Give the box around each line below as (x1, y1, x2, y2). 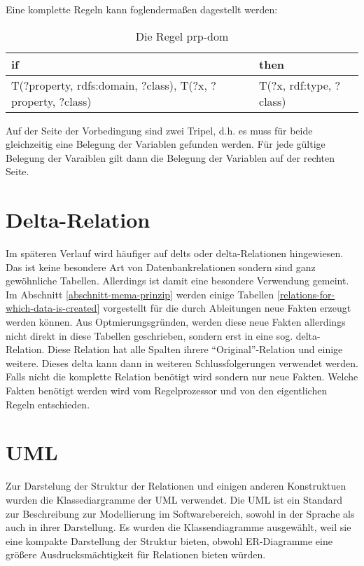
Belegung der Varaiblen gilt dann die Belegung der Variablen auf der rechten (6, 150, 335, 165)
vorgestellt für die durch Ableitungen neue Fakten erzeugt (102, 301, 351, 315)
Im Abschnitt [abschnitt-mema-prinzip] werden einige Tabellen (6, 287, 274, 301)
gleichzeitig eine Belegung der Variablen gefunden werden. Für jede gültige (6, 137, 325, 151)
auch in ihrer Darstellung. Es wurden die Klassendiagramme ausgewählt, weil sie (6, 520, 351, 534)
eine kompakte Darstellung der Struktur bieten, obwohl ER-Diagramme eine (6, 533, 332, 548)
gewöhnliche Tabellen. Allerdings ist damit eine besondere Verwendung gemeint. (6, 273, 349, 288)
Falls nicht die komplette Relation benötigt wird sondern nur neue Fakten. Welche (6, 369, 358, 384)
